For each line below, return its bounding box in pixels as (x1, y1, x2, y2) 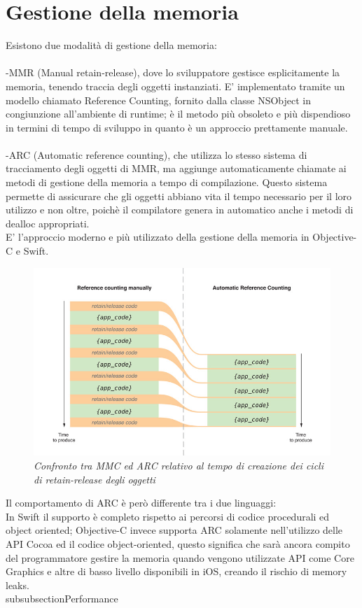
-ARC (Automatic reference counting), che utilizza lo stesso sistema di (6, 147, 307, 162)
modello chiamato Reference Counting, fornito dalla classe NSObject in (6, 92, 311, 107)
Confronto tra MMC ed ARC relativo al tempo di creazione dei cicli (34, 458, 323, 472)
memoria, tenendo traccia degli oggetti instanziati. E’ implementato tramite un (6, 78, 345, 93)
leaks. (6, 577, 29, 592)
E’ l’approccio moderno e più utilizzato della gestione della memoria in (6, 229, 309, 244)
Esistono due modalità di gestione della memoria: (6, 38, 217, 52)
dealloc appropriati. (6, 215, 90, 230)
